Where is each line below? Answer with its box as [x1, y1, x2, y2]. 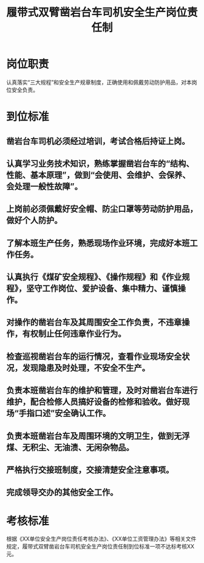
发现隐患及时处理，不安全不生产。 [22, 363, 150, 373]
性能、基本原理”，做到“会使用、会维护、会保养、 [6, 170, 191, 180]
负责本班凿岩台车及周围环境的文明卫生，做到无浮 [6, 430, 190, 441]
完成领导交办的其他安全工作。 [6, 488, 118, 498]
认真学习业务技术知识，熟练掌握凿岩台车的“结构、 [6, 158, 194, 169]
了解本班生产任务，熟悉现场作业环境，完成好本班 [6, 238, 190, 248]
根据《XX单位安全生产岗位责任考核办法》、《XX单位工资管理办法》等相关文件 [6, 535, 197, 542]
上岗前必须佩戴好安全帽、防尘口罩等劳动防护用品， [6, 204, 198, 214]
